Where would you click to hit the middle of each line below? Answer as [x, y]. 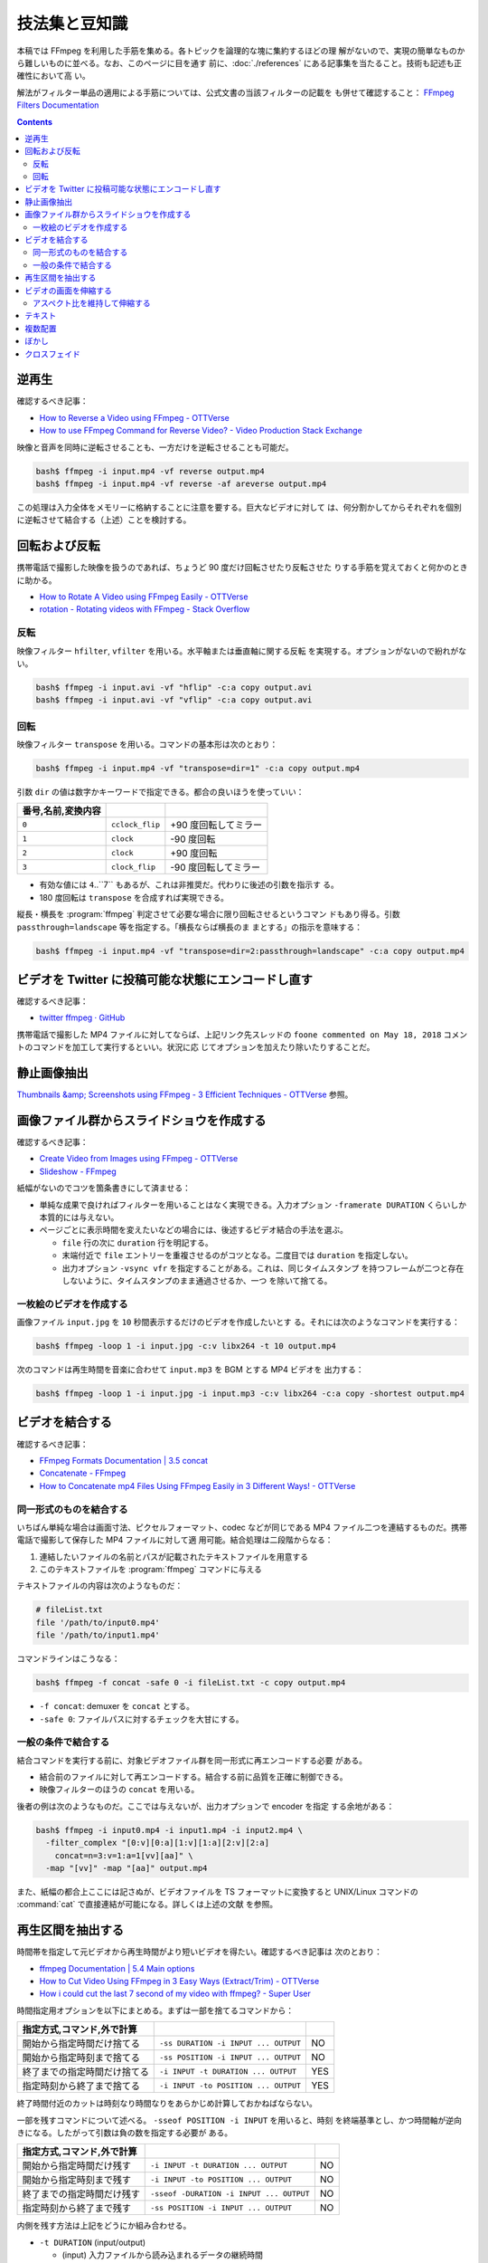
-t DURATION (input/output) [93, 2242]
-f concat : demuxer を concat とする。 [117, 1706]
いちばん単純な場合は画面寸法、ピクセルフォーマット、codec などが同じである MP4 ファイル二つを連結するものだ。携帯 [242, 1527]
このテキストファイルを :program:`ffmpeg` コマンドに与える [150, 1570]
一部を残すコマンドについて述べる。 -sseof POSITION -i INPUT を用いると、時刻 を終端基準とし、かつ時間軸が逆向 [239, 2120]
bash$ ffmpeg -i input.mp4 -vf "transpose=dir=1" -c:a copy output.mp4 [198, 769]
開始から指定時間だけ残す [76, 2166]
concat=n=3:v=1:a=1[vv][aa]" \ [124, 1855]
